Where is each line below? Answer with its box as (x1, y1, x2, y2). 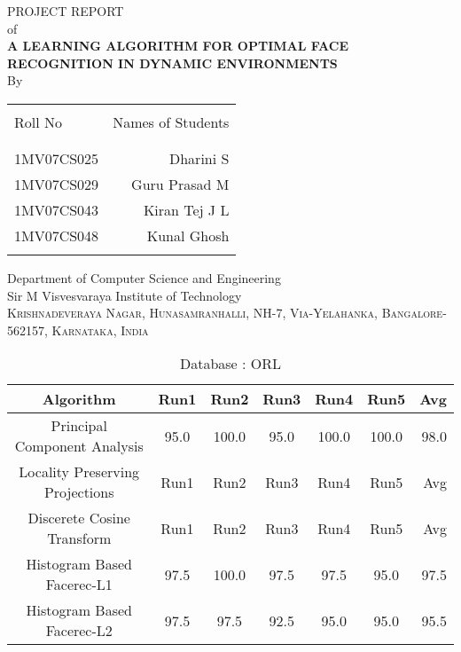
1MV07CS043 (14, 199, 99, 220)
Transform (47, 528, 112, 549)
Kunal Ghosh (146, 224, 230, 246)
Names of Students (113, 111, 230, 132)
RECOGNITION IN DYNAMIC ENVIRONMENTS (7, 53, 338, 72)
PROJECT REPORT (7, 2, 124, 20)
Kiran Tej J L (143, 199, 230, 220)
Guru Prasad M (131, 173, 230, 194)
